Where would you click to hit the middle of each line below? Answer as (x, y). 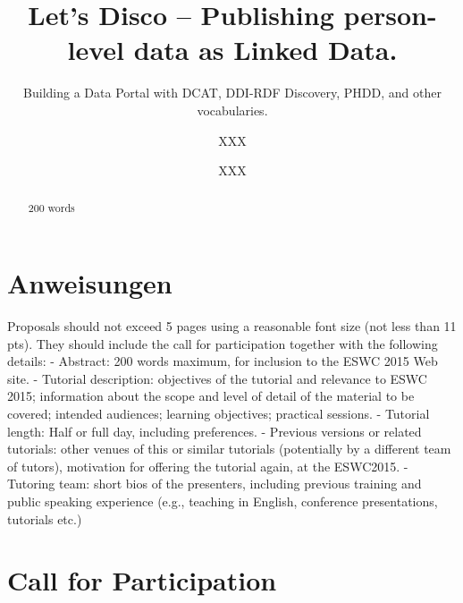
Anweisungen (90, 283)
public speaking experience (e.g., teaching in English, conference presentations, (223, 501)
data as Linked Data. (265, 50)
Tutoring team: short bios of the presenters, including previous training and (215, 484)
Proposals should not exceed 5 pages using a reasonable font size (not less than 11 (232, 326)
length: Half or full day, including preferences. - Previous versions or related (215, 431)
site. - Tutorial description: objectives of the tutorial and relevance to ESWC (217, 378)
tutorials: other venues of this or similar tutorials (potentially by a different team (229, 449)
